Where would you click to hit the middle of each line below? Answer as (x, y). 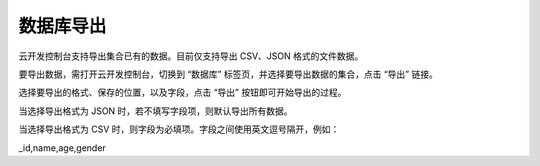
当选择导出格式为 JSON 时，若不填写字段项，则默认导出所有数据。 (156, 111)
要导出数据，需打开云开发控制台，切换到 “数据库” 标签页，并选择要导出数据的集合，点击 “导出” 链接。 (228, 74)
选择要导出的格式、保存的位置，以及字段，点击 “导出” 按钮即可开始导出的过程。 (182, 92)
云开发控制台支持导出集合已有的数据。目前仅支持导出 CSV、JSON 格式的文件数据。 (191, 56)
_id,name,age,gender (62, 147)
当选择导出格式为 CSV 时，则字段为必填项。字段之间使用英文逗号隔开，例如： (179, 129)
